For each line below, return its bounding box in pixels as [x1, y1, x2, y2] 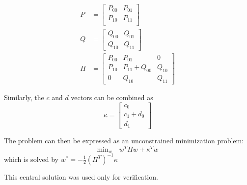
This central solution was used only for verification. [4, 171, 158, 182]
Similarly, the [4, 92, 44, 102]
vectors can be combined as [71, 92, 153, 102]
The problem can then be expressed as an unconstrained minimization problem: [4, 135, 244, 145]
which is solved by [4, 154, 58, 164]
